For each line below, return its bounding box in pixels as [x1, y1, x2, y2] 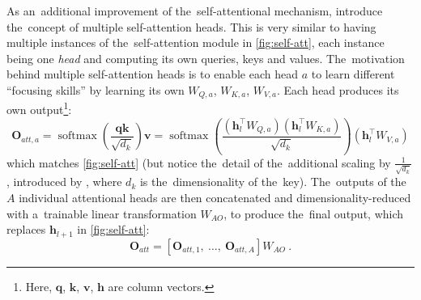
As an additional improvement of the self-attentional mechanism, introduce [6, 2, 383, 19]
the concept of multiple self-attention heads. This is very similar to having [6, 18, 376, 35]
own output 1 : [6, 99, 72, 118]
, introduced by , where [6, 173, 122, 190]
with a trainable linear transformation [6, 205, 197, 222]
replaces [6, 221, 46, 238]
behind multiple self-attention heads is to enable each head [6, 65, 298, 82]
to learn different [311, 65, 395, 82]
